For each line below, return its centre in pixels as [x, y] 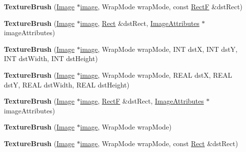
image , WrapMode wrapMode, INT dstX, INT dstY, [159, 49]
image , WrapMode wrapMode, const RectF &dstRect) [161, 6]
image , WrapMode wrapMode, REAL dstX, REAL [156, 75]
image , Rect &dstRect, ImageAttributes [140, 23]
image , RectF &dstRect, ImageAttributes [142, 101]
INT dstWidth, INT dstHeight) [51, 58]
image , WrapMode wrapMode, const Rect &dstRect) [159, 143]
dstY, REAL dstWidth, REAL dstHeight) [67, 84]
